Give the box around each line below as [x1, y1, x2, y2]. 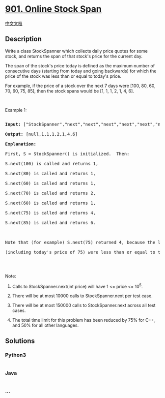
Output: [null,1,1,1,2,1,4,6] [5, 131, 78, 137]
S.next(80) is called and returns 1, [5, 171, 96, 176]
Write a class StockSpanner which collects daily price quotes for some [5, 48, 148, 54]
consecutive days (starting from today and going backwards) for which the [5, 68, 157, 74]
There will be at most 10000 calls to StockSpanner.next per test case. [12, 293, 153, 299]
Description [5, 35, 42, 43]
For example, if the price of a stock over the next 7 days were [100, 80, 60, [5, 83, 156, 89]
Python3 [5, 351, 26, 358]
